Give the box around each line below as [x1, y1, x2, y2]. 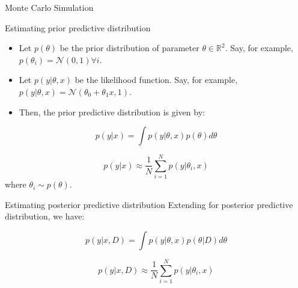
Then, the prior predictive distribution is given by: [19, 105, 205, 118]
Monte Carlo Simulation [5, 1, 94, 13]
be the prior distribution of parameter [59, 41, 199, 54]
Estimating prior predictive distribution [5, 21, 151, 34]
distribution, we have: [5, 210, 85, 222]
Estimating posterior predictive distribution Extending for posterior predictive [5, 198, 293, 210]
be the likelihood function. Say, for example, [74, 73, 238, 86]
